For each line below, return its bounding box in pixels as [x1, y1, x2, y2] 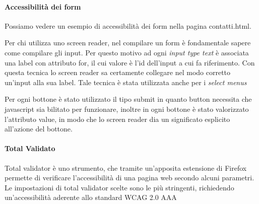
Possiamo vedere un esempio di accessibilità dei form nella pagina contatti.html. [5, 20, 251, 31]
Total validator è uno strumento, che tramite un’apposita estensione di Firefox [5, 162, 247, 173]
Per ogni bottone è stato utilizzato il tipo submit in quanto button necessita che [5, 94, 252, 104]
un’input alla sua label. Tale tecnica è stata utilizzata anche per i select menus [5, 77, 247, 87]
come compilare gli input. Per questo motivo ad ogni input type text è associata [5, 47, 249, 57]
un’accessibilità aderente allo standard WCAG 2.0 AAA [5, 192, 177, 202]
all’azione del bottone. [5, 123, 73, 134]
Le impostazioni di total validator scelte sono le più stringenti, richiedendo [5, 182, 234, 192]
